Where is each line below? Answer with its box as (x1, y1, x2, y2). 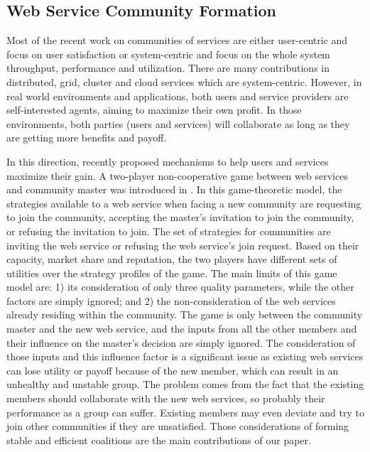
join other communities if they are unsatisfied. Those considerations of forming (6, 419, 349, 434)
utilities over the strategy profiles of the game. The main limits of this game (6, 265, 337, 280)
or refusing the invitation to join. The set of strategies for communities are (6, 223, 331, 238)
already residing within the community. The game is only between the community (6, 307, 363, 322)
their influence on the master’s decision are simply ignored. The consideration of (6, 335, 356, 350)
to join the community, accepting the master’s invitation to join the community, (6, 210, 354, 225)
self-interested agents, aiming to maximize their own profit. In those (6, 102, 302, 117)
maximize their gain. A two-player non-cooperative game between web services (6, 168, 348, 183)
